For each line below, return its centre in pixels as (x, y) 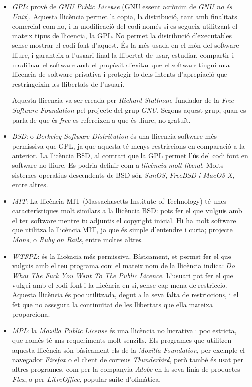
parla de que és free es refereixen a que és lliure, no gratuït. (101, 119)
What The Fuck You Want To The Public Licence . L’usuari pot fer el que (123, 275)
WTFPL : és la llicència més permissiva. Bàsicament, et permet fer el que (122, 256)
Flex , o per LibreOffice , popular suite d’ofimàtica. (86, 378)
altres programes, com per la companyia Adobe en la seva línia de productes (126, 369)
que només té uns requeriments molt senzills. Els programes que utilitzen (122, 340)
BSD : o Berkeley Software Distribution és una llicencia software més (114, 136)
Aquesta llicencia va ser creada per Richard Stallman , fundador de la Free (123, 100)
